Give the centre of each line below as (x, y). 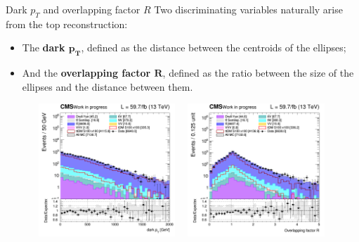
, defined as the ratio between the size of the (258, 73)
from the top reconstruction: (67, 24)
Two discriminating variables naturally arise (248, 9)
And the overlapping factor (86, 73)
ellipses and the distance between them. (107, 86)
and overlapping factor (92, 9)
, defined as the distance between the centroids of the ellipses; (214, 47)
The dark (44, 47)
